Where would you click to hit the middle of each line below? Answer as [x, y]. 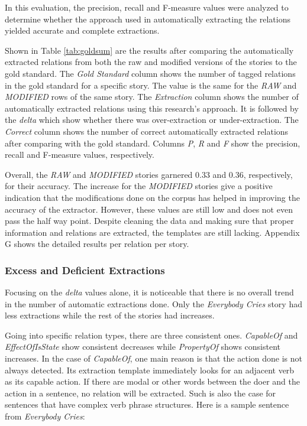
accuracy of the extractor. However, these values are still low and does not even [149, 209]
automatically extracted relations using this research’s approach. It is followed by [152, 108]
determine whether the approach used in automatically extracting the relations [148, 19]
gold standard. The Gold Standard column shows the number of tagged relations [150, 73]
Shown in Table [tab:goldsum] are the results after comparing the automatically [149, 50]
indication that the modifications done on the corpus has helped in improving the [152, 197]
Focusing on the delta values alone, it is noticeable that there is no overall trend [149, 292]
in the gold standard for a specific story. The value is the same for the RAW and [151, 85]
